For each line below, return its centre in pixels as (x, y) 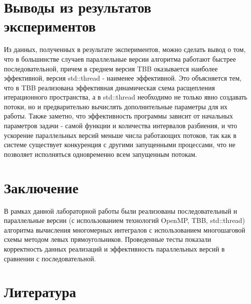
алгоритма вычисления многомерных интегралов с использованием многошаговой (125, 229)
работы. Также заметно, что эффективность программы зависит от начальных (118, 116)
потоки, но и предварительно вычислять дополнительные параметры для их (116, 106)
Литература (40, 292)
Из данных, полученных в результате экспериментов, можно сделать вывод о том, (125, 49)
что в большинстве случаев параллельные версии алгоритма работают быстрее (120, 59)
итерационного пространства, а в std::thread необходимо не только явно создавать (126, 97)
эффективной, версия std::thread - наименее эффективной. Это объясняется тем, (123, 78)
